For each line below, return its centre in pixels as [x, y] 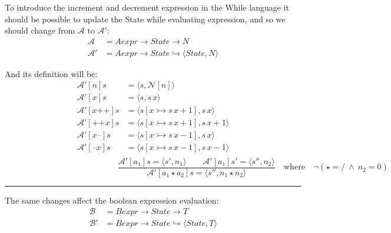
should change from [40, 30]
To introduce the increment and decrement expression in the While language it [147, 7]
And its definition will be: [51, 73]
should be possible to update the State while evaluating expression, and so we [145, 19]
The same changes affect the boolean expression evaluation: [112, 200]
